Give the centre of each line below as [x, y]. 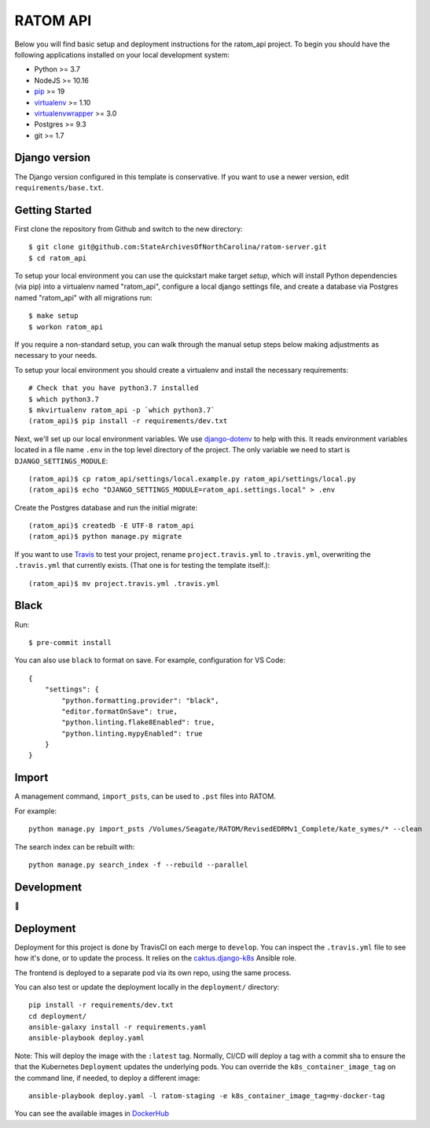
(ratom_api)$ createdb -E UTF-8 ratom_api [112, 526]
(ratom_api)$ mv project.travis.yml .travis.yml [124, 583]
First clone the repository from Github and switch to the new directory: [129, 229]
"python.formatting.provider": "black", [140, 700]
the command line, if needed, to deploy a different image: [107, 1078]
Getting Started [53, 210]
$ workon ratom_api [66, 327]
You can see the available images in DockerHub [92, 1114]
